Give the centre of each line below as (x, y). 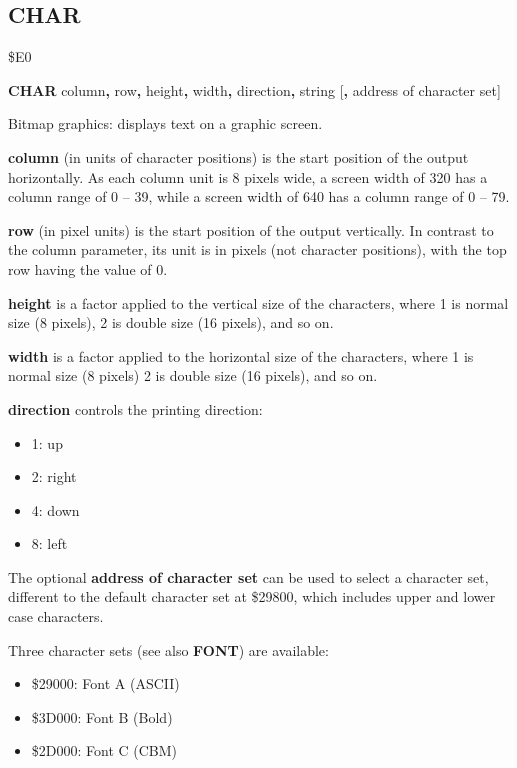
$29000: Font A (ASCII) (105, 683)
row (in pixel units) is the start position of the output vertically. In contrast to (251, 229)
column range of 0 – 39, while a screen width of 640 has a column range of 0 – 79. (259, 196)
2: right (54, 476)
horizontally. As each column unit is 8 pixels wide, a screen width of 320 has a (248, 176)
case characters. (56, 616)
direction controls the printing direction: (135, 408)
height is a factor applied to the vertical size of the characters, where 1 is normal (258, 302)
